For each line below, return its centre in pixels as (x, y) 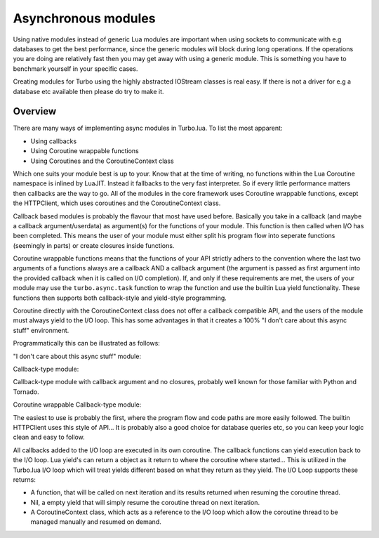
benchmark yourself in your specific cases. (75, 68)
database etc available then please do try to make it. (88, 91)
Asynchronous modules (84, 18)
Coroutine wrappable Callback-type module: (77, 405)
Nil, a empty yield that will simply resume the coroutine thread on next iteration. (145, 502)
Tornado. (26, 392)
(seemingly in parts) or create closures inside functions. (94, 245)
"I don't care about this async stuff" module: (77, 356)
